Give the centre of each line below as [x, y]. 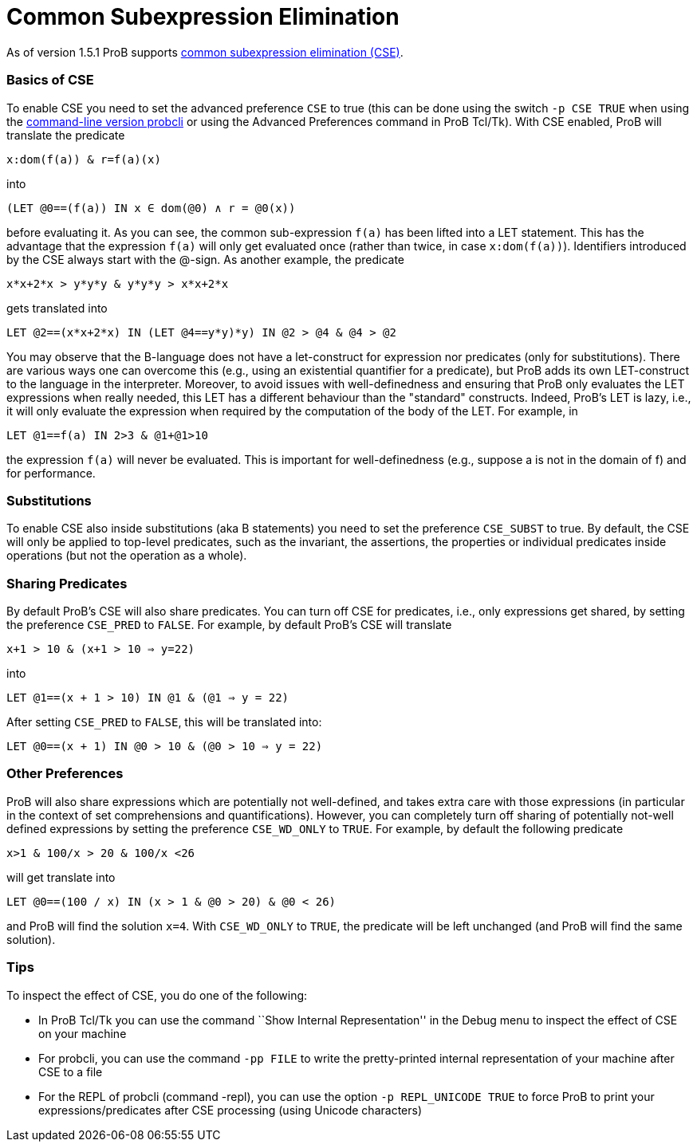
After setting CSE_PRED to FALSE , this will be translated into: [164, 722]
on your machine [83, 1033]
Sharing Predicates [67, 583]
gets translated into [57, 308]
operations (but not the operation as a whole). [127, 556]
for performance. [51, 473]
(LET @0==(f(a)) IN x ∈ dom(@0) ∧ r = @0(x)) [151, 208]
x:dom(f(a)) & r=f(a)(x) [84, 159]
